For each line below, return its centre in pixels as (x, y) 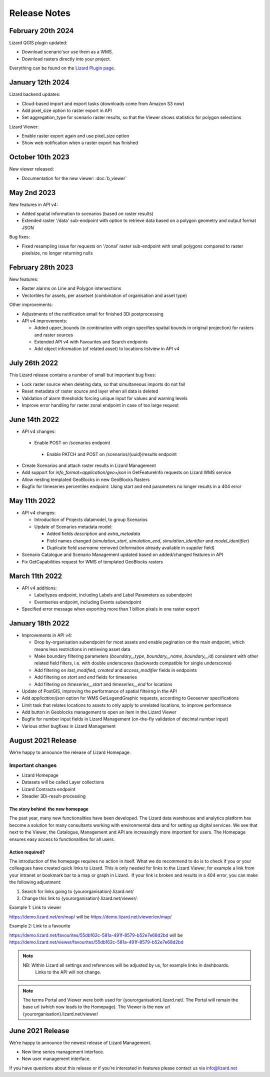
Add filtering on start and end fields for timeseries (86, 677)
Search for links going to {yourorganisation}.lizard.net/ (78, 891)
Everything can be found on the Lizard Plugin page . (62, 68)
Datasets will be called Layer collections (63, 782)
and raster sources (54, 334)
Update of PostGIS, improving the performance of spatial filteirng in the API (99, 691)
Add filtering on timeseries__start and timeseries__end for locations (103, 684)
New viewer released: (32, 169)
